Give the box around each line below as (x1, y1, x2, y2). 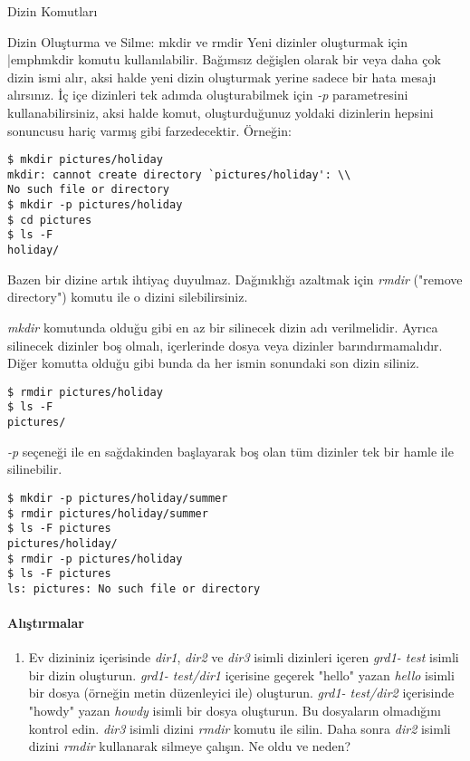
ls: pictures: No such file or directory (7, 582, 261, 595)
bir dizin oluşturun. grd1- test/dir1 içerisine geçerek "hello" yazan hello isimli (28, 665, 455, 684)
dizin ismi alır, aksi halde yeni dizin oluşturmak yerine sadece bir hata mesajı (7, 67, 436, 86)
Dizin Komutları (7, 2, 98, 20)
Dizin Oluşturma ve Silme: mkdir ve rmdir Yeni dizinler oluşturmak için (7, 32, 408, 51)
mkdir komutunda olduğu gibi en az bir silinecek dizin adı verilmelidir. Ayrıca (7, 317, 438, 336)
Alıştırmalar (7, 613, 84, 632)
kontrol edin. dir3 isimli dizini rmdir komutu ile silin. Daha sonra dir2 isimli (28, 718, 451, 737)
